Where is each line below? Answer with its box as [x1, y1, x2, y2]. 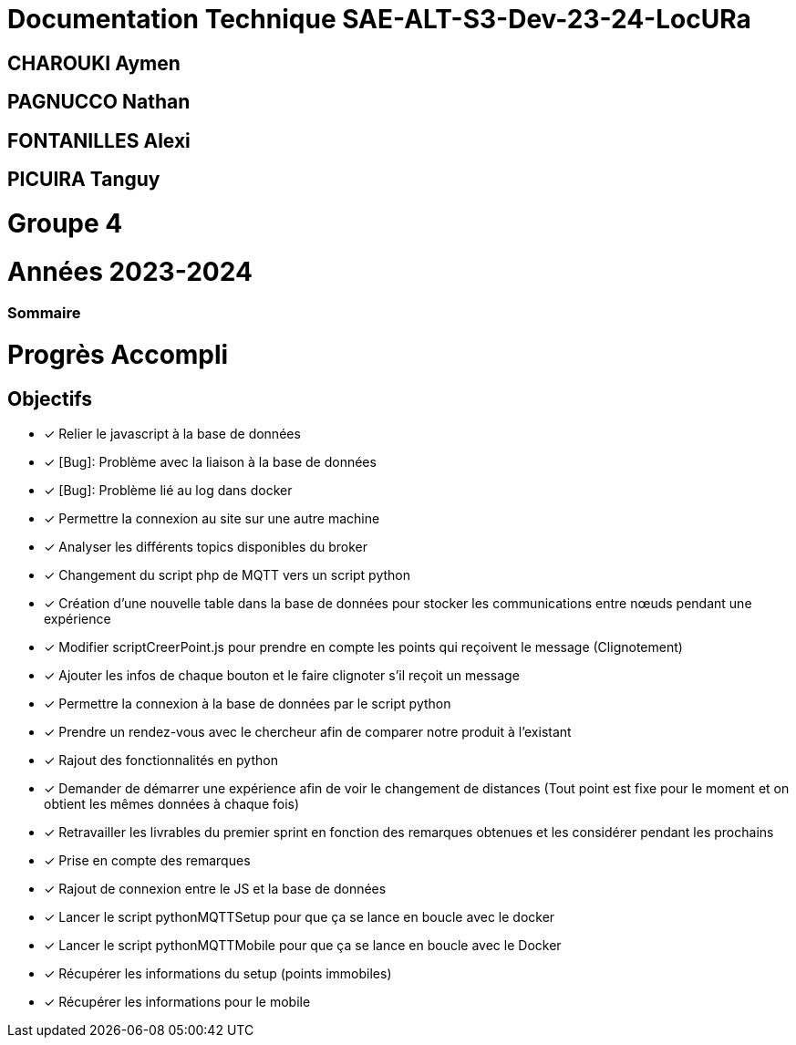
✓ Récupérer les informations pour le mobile [44, 994, 311, 1010]
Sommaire [7, 304, 81, 323]
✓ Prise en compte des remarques [44, 853, 251, 869]
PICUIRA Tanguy [7, 168, 160, 191]
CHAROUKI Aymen [7, 51, 181, 75]
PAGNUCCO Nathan [7, 90, 191, 114]
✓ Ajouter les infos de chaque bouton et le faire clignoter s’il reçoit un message [44, 667, 520, 684]
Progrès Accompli [7, 339, 229, 371]
